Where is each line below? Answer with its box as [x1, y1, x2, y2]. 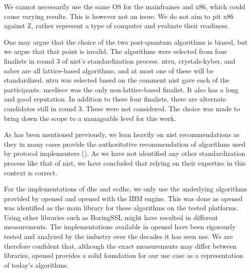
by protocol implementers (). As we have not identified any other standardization [4, 148, 246, 158]
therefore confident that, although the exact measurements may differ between [4, 240, 237, 251]
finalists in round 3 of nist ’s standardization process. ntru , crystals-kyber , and [4, 55, 235, 66]
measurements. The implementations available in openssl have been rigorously [4, 222, 236, 232]
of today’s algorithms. [4, 259, 69, 270]
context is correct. [4, 167, 57, 177]
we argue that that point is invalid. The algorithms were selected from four [4, 46, 227, 56]
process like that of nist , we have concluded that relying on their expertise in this [4, 157, 246, 168]
